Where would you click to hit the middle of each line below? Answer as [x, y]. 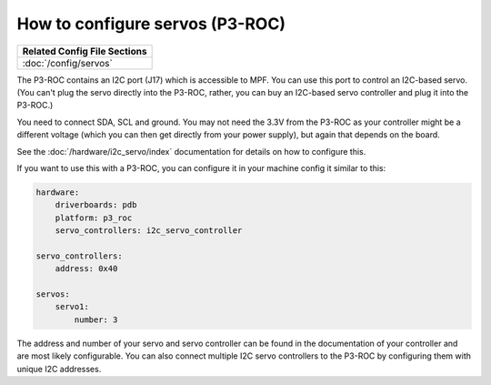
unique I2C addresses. [59, 369]
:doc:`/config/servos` [67, 63]
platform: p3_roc [94, 218]
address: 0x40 [86, 269]
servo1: [72, 307]
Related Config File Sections [85, 51]
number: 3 [96, 319]
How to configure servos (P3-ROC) [151, 24]
